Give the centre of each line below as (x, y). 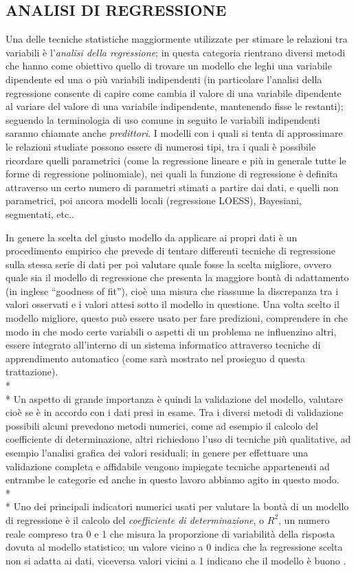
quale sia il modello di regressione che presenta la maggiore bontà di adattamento (177, 277)
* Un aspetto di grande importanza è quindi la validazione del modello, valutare (174, 398)
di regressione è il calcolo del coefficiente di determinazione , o (135, 519)
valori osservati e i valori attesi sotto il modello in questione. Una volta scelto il (173, 304)
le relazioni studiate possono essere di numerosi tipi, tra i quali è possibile (161, 146)
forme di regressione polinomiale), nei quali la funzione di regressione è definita (172, 174)
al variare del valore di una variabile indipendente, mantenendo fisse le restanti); (175, 106)
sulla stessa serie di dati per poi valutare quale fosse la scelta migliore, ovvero (169, 264)
